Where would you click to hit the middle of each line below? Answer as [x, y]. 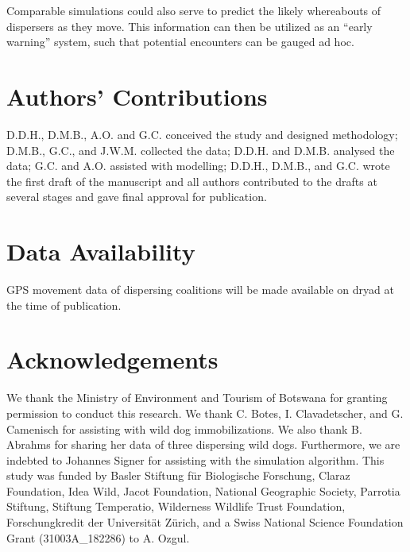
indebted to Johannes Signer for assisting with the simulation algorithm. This [195, 459]
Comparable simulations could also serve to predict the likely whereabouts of [194, 10]
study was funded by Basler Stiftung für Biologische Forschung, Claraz [178, 475]
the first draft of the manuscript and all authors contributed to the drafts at [192, 181]
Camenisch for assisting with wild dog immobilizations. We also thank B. [184, 428]
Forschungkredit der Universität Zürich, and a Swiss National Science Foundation [205, 522]
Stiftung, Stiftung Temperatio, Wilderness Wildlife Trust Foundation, [176, 506]
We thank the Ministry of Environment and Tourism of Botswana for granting [197, 398]
